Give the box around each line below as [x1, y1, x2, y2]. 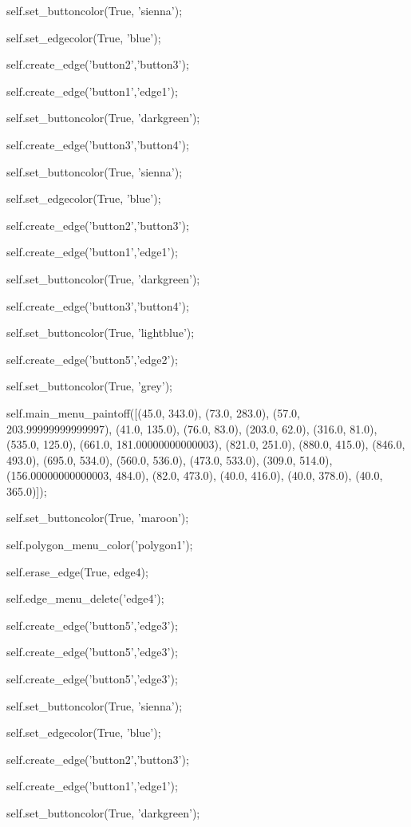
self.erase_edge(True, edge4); [6, 563, 148, 580]
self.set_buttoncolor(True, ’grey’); [6, 378, 172, 394]
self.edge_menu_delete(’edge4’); [6, 590, 164, 607]
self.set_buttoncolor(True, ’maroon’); [6, 509, 189, 526]
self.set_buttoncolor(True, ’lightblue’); [6, 324, 195, 341]
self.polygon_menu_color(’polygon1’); [6, 536, 193, 553]
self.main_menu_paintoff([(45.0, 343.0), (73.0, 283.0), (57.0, [6, 404, 301, 421]
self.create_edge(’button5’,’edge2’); [6, 350, 178, 367]
